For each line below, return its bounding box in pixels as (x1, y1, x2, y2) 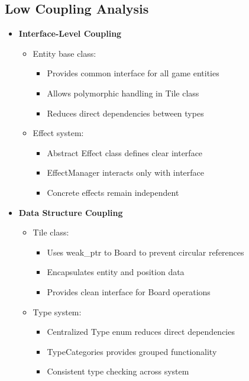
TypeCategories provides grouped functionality (47, 345, 217, 357)
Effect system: (33, 127, 84, 139)
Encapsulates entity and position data (47, 266, 185, 278)
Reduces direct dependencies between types (47, 106, 204, 119)
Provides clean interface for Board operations (47, 285, 211, 298)
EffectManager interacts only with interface (47, 166, 204, 179)
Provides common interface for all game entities (47, 67, 219, 79)
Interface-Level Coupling (18, 27, 122, 40)
